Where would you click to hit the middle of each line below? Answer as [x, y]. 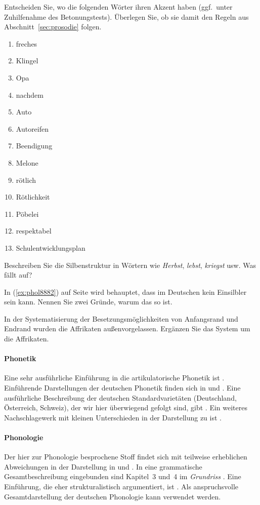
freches [27, 43]
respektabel [34, 231]
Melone [27, 162]
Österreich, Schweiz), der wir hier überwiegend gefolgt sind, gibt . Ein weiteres [126, 407]
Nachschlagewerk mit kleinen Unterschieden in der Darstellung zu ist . [113, 417]
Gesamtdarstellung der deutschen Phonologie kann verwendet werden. [113, 496]
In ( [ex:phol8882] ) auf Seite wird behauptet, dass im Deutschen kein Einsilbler [125, 292]
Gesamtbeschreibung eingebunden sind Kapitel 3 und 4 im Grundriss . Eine [123, 476]
